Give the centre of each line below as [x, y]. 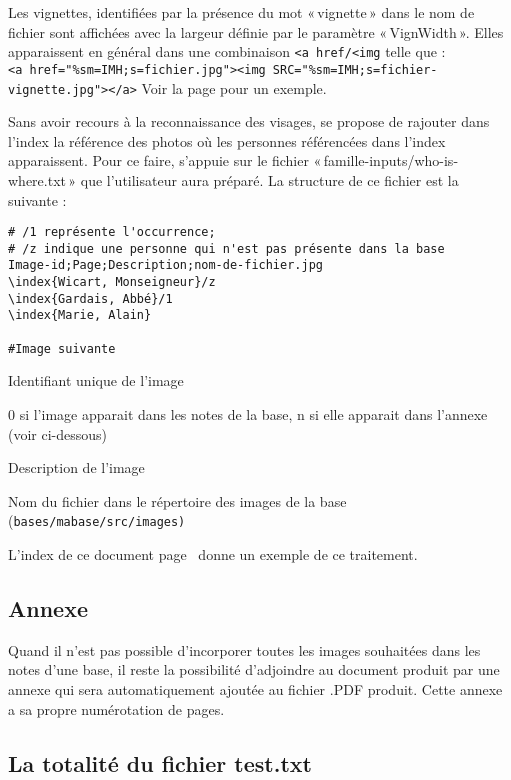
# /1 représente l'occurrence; [112, 232]
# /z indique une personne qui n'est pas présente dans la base [226, 248]
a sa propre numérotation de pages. [116, 708]
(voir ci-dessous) [58, 433]
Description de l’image [76, 467]
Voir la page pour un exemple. [234, 87]
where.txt [37, 179]
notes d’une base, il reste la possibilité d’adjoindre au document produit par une [254, 669]
